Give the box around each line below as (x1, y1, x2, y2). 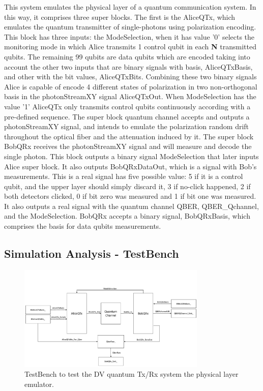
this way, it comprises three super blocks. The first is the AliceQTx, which (4, 11, 236, 22)
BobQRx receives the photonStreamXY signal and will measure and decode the (4, 141, 252, 152)
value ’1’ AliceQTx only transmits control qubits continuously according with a (4, 101, 251, 111)
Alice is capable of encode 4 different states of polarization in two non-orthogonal (4, 81, 257, 92)
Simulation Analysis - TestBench (4, 246, 179, 261)
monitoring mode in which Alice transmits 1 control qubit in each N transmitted (4, 41, 257, 52)
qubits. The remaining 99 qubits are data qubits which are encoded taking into (4, 51, 250, 62)
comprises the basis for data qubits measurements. (4, 221, 161, 231)
